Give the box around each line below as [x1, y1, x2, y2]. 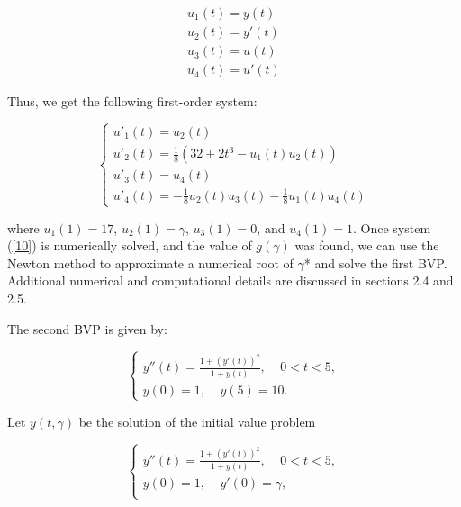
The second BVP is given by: [7, 319, 167, 338]
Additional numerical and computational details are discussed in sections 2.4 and [7, 271, 454, 290]
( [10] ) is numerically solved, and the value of [7, 236, 252, 255]
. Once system [352, 218, 431, 237]
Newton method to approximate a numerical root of [7, 253, 294, 272]
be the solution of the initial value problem [78, 412, 316, 430]
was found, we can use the [294, 236, 439, 255]
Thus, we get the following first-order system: [7, 92, 258, 111]
